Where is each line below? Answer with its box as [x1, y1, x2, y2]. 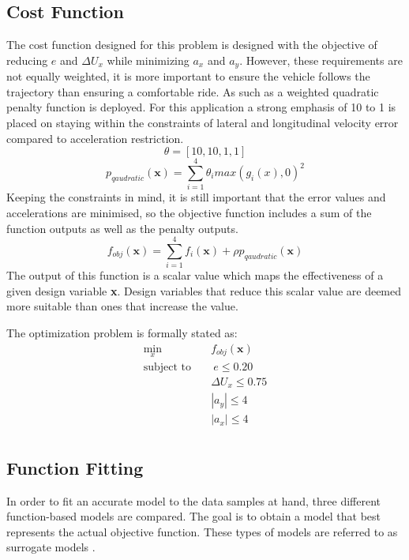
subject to [143, 361, 191, 373]
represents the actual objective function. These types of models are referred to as [6, 523, 398, 539]
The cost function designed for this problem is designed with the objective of [6, 36, 377, 53]
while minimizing [107, 51, 189, 68]
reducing [6, 51, 48, 68]
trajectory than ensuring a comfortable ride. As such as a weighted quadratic [6, 83, 379, 100]
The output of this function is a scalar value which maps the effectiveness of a [6, 267, 384, 284]
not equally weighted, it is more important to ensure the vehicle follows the [6, 68, 370, 85]
